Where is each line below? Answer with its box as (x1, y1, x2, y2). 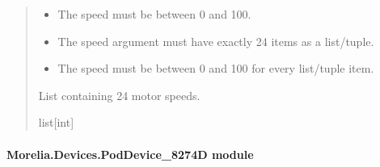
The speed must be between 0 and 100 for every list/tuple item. (57, 60, 374, 77)
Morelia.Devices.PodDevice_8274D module (6, 145, 254, 162)
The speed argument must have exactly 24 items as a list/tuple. (57, 32, 374, 49)
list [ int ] (38, 114, 74, 131)
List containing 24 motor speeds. (38, 86, 201, 103)
